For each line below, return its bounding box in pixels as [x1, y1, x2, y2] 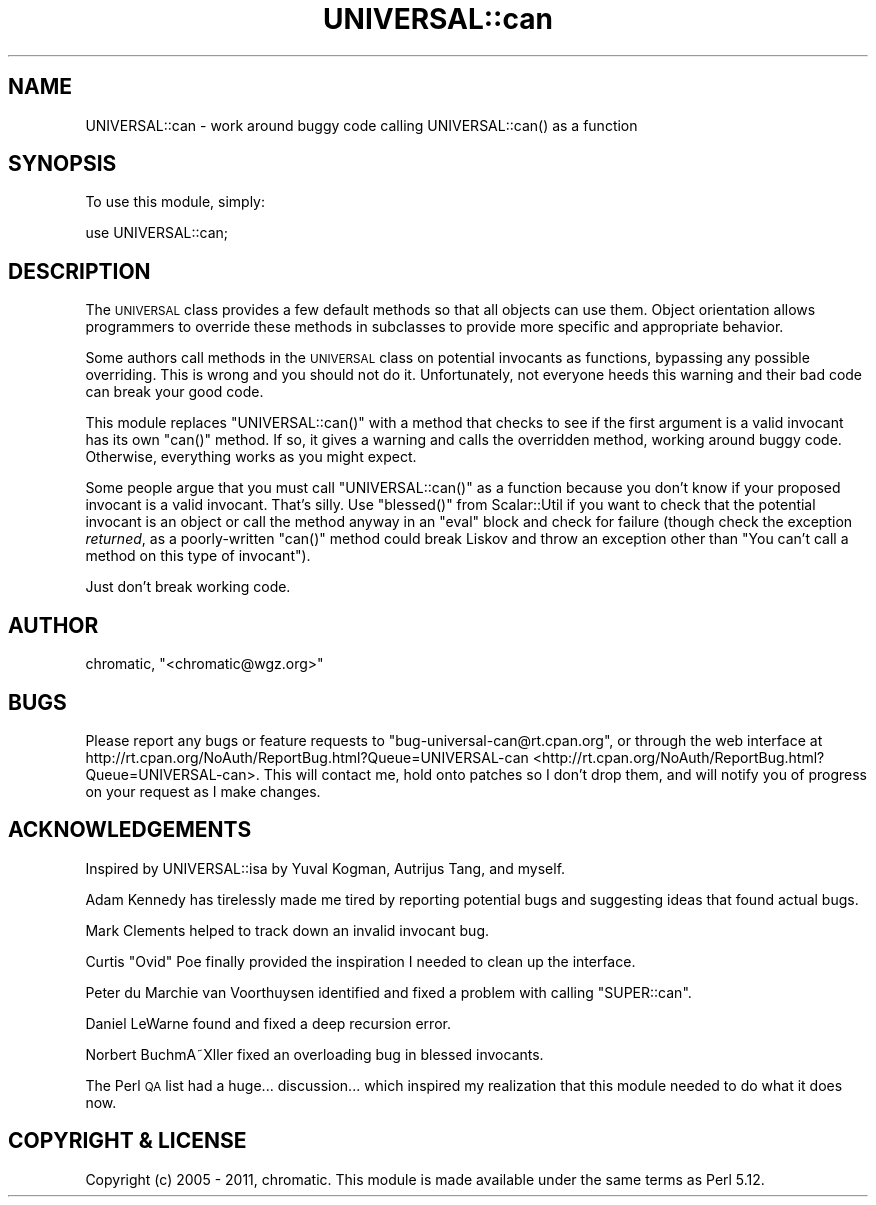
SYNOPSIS [8, 151, 117, 177]
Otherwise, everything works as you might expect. [85, 448, 417, 466]
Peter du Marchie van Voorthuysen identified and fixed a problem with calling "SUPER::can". [85, 983, 692, 1001]
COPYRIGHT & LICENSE [8, 1128, 247, 1154]
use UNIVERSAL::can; [85, 224, 229, 242]
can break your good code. [85, 383, 264, 401]
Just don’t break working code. [85, 578, 291, 596]
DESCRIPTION [8, 258, 151, 284]
